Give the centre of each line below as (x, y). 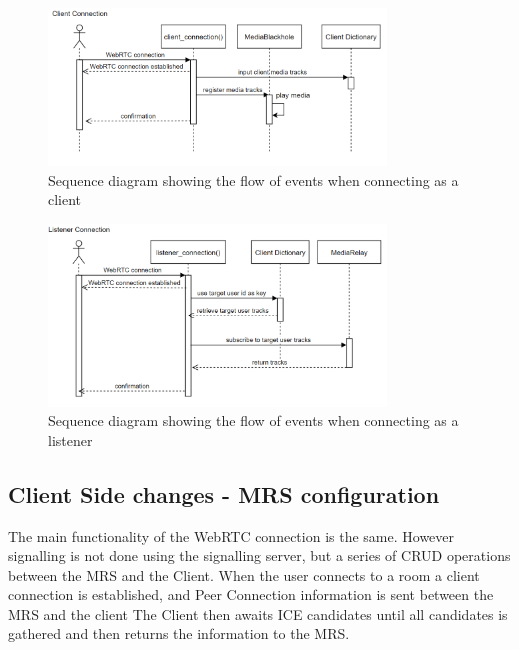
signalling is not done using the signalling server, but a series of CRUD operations (259, 555)
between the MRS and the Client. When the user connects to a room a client (244, 574)
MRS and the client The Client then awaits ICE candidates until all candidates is (258, 613)
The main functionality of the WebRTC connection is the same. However (231, 535)
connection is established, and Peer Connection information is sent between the (251, 594)
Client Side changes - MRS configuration (224, 493)
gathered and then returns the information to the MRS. (179, 633)
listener (70, 439)
